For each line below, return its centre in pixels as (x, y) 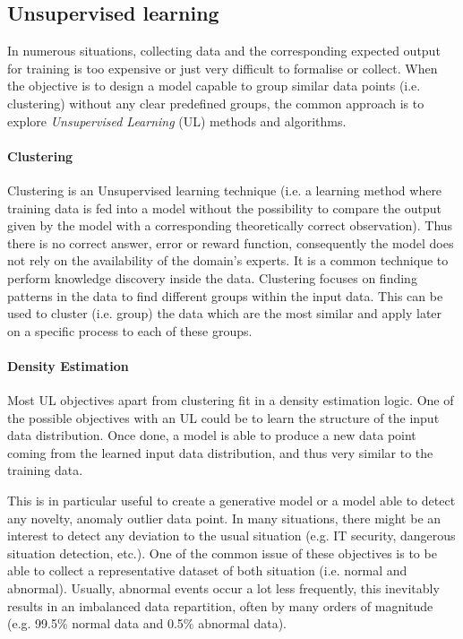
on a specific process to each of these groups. (130, 330)
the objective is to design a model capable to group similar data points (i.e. (214, 86)
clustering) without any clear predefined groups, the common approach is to (216, 103)
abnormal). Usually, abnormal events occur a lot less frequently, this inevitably (223, 588)
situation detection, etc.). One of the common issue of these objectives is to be (222, 553)
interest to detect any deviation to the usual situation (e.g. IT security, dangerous (231, 535)
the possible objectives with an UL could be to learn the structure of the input (223, 417)
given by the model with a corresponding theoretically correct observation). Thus (230, 225)
